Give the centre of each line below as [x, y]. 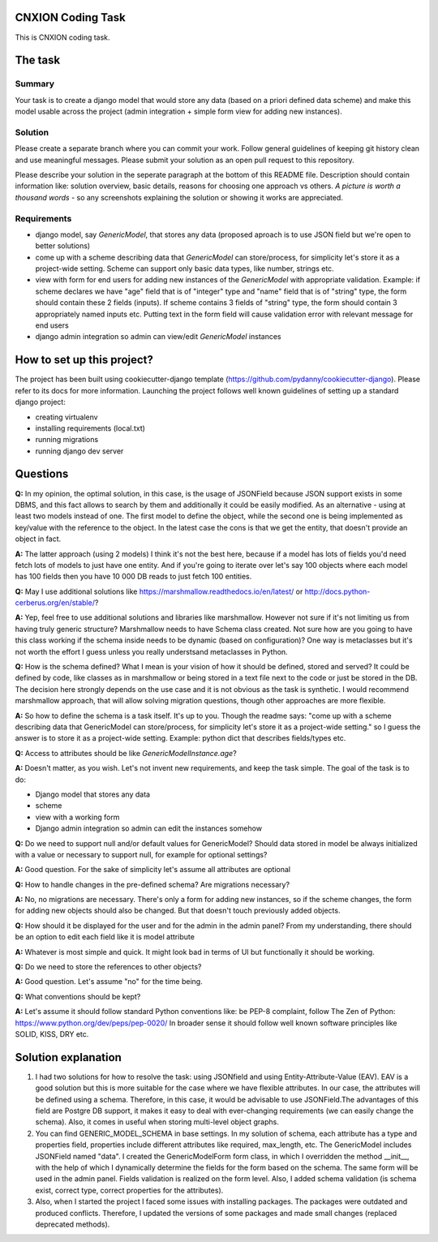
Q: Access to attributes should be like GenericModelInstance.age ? [126, 753]
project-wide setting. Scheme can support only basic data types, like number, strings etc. [185, 269]
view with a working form [77, 817]
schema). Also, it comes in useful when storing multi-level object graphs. [157, 1122]
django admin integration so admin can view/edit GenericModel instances [158, 337]
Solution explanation [68, 1057]
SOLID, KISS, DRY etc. [52, 1034]
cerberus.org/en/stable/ [55, 603]
